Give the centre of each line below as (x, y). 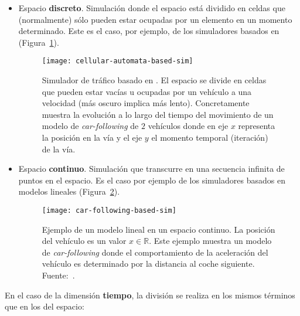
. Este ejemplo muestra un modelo (210, 241)
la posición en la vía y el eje (92, 137)
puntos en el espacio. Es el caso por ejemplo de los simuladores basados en (152, 180)
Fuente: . (58, 275)
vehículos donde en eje (188, 126)
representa (257, 126)
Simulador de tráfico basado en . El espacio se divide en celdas (154, 80)
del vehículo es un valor (84, 241)
